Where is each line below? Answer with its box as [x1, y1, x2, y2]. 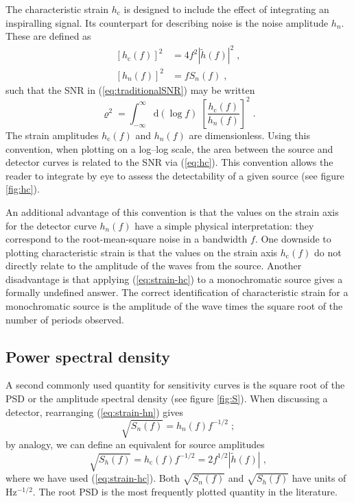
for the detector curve [5, 218, 97, 232]
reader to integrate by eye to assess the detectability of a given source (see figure [5, 168, 344, 182]
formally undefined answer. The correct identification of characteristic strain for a [5, 285, 349, 299]
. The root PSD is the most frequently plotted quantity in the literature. [32, 484, 338, 498]
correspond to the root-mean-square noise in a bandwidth [5, 232, 248, 246]
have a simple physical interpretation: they [134, 218, 314, 232]
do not [314, 245, 342, 259]
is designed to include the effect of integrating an [123, 2, 329, 16]
